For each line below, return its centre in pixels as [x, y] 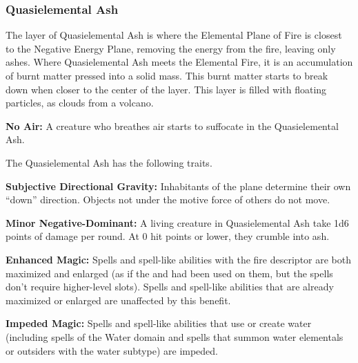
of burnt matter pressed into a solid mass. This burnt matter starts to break [167, 75]
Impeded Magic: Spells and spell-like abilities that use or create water [159, 323]
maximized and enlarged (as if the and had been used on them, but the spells [169, 273]
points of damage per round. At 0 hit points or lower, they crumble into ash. [168, 236]
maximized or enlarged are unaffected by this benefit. [118, 300]
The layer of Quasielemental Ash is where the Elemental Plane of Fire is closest [174, 35]
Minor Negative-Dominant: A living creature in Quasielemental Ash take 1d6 [177, 222]
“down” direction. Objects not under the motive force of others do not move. [168, 199]
